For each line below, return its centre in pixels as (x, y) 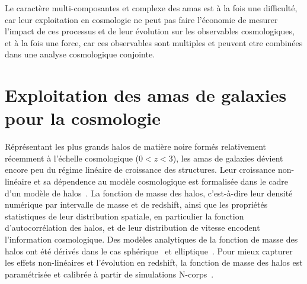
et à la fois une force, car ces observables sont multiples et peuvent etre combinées (154, 42)
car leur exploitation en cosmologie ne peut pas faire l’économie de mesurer (141, 19)
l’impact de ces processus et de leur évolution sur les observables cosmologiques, (150, 31)
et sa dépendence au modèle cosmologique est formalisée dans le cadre (161, 181)
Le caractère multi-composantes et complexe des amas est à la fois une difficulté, (151, 8)
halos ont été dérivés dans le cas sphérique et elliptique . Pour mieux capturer (149, 251)
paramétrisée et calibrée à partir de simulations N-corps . (109, 274)
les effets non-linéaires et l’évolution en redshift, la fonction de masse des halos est (154, 262)
